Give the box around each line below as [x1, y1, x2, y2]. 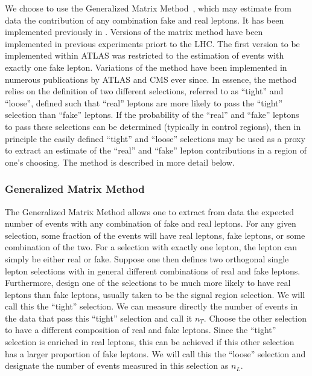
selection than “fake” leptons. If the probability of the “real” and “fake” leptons [5, 108, 299, 121]
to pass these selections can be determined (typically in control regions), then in [5, 120, 301, 132]
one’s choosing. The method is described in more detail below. [5, 155, 235, 168]
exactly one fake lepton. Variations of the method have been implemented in [5, 60, 287, 73]
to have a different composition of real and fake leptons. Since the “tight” [5, 323, 276, 336]
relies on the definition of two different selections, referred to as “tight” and [5, 85, 284, 97]
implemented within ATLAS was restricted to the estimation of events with [5, 49, 284, 62]
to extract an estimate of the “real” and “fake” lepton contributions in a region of [5, 144, 307, 157]
